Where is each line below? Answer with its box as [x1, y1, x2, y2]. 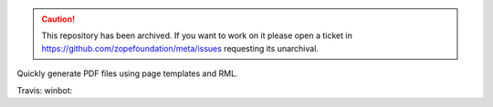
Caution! [41, 14, 76, 24]
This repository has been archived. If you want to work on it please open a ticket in [41, 30, 353, 41]
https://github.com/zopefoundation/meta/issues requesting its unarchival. [41, 43, 320, 53]
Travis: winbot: [16, 84, 73, 95]
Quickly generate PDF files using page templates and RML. [16, 68, 238, 79]
